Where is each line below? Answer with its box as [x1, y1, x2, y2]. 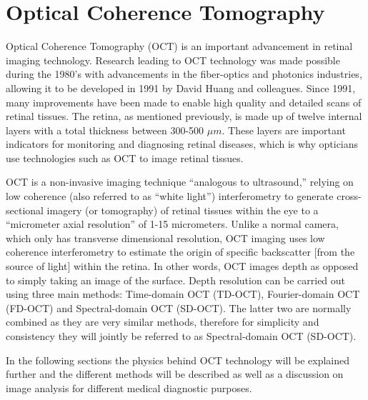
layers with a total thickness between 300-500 [6, 122, 204, 137]
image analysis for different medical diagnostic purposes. [6, 380, 252, 395]
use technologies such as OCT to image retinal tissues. [6, 150, 244, 165]
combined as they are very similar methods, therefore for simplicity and [6, 314, 319, 329]
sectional [6, 202, 44, 217]
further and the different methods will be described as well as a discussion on [6, 366, 344, 381]
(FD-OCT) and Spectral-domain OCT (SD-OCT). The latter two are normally [6, 300, 352, 315]
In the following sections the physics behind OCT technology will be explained [6, 352, 349, 367]
